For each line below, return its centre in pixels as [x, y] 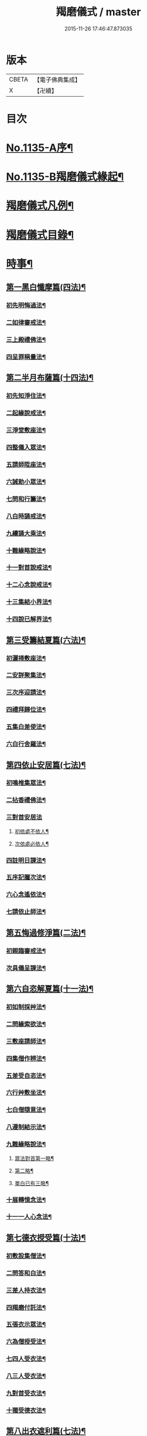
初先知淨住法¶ [26, 396]
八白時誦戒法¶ [26, 516]
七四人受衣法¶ [26, 1359]
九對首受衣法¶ [26, 1393]
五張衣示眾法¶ [26, 1325]
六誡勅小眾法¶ [26, 482]
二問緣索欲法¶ [26, 1024]
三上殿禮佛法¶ [26, 339]
